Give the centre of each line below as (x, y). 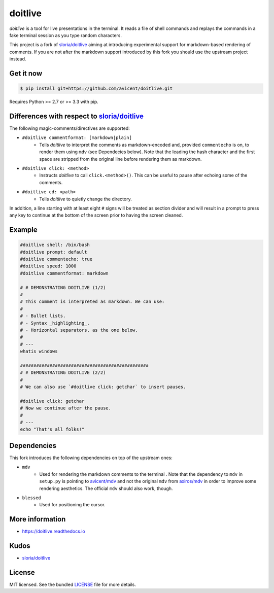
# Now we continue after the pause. (66, 408)
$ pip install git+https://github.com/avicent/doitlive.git (96, 89)
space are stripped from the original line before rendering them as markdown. (121, 159)
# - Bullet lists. (43, 316)
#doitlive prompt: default (54, 252)
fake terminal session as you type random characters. (65, 35)
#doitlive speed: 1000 (48, 266)
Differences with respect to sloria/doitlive (77, 116)
